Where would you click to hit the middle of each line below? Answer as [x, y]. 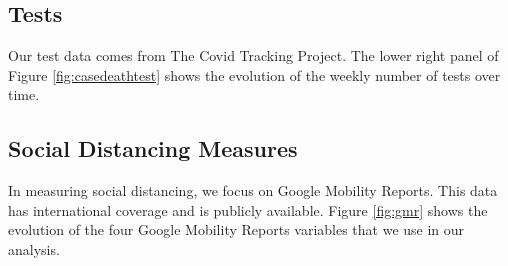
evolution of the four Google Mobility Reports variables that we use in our [236, 229]
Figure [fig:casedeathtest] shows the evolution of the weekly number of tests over [254, 74]
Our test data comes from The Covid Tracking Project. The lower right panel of [253, 55]
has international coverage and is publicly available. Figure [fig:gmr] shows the [248, 209]
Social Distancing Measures [153, 148]
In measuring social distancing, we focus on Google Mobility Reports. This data [253, 190]
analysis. [34, 248]
